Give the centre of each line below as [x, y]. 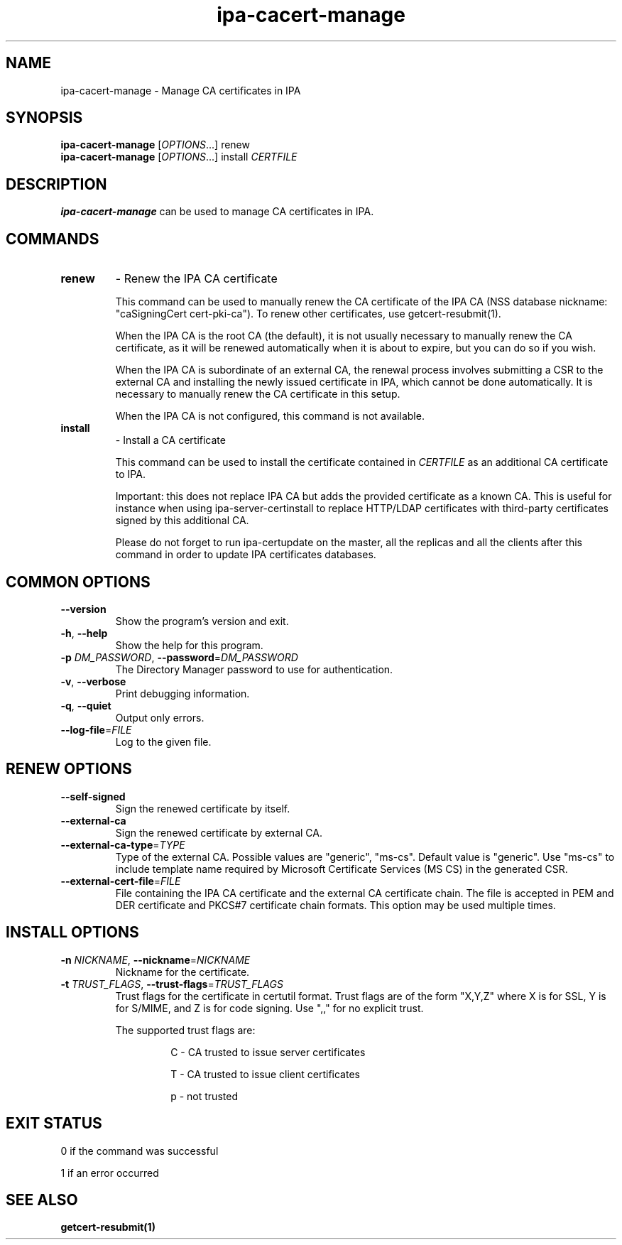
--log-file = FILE [96, 729]
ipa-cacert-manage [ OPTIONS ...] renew [155, 145]
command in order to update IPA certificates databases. [246, 555]
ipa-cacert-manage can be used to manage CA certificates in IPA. [217, 212]
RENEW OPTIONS [69, 769]
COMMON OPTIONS [78, 582]
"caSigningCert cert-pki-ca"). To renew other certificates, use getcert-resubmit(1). [308, 314]
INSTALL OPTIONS [72, 933]
